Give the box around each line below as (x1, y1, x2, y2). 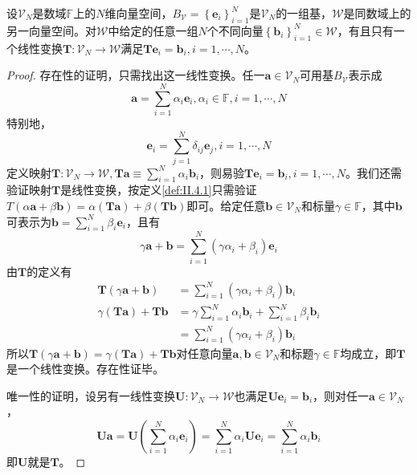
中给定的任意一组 (108, 22, 198, 39)
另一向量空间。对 (6, 22, 96, 39)
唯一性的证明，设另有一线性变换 (6, 387, 175, 404)
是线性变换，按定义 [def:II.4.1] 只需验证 (60, 181, 257, 198)
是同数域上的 (343, 5, 411, 21)
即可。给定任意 (186, 197, 266, 214)
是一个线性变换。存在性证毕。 (6, 360, 164, 377)
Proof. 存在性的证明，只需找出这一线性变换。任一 (6, 67, 265, 83)
